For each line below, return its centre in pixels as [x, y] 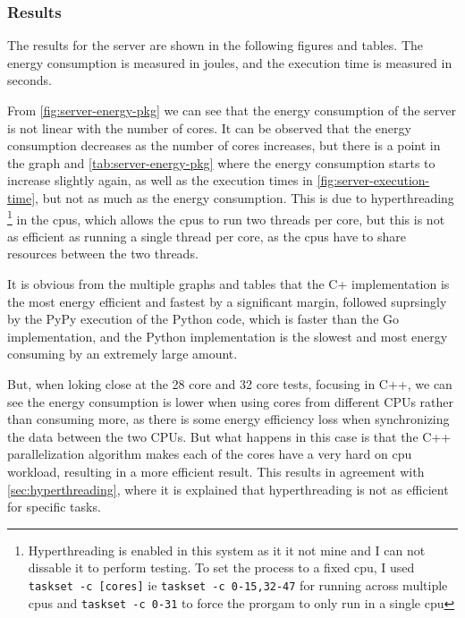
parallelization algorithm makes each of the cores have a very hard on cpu [210, 454]
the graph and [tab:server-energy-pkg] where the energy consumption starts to [221, 162]
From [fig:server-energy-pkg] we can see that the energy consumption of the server [232, 110]
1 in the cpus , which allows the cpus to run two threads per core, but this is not [226, 217]
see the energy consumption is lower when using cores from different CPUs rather [231, 401]
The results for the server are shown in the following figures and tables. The [216, 45]
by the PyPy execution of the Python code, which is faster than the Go [203, 319]
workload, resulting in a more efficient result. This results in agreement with [216, 471]
